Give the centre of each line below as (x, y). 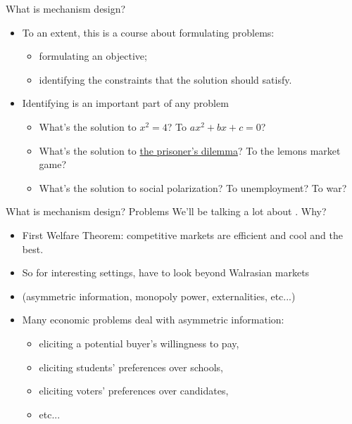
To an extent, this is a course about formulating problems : (148, 32)
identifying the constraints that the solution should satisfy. (165, 79)
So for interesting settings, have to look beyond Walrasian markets (166, 272)
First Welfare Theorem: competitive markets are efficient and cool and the (182, 235)
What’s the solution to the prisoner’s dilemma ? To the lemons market (190, 150)
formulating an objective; (93, 56)
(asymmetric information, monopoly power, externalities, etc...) (159, 296)
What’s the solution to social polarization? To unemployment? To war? (193, 187)
